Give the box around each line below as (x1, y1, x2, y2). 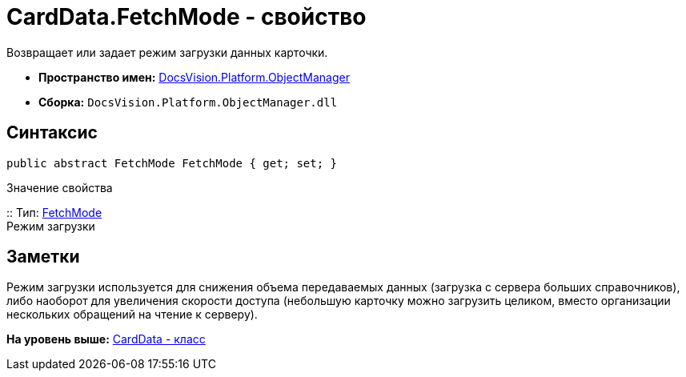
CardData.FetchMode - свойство (6, 3, 367, 30)
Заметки (6, 247, 80, 267)
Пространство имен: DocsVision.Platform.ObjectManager (38, 70, 350, 84)
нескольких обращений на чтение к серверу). (6, 307, 258, 322)
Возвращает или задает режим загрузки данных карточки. (6, 45, 328, 59)
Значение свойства (6, 180, 113, 195)
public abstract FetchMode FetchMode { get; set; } (6, 156, 338, 170)
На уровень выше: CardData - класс (6, 332, 206, 347)
